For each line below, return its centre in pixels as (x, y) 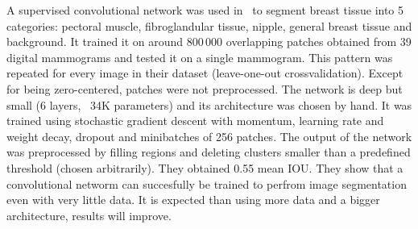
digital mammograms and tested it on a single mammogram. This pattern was (200, 57)
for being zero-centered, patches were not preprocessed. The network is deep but (205, 88)
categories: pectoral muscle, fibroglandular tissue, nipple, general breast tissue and (209, 25)
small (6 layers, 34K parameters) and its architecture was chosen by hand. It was (209, 104)
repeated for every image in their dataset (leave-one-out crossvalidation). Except (205, 73)
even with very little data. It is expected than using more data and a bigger (193, 200)
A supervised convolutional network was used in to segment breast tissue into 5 (205, 10)
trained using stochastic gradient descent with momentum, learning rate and (195, 121)
